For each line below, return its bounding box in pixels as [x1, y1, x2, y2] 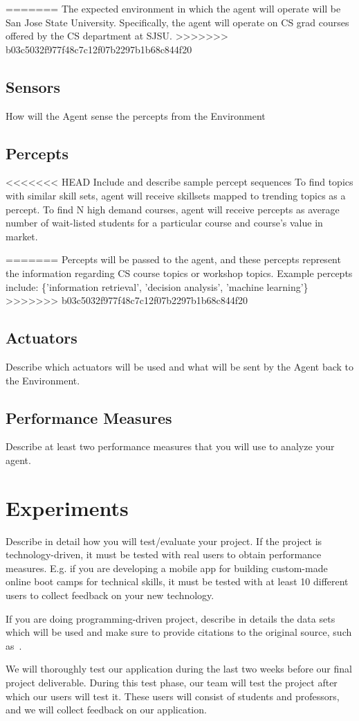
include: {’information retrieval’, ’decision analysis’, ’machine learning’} [6, 279, 309, 294]
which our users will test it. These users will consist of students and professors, [6, 688, 340, 703]
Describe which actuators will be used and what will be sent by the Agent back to [6, 359, 353, 373]
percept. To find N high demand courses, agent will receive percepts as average [6, 202, 340, 216]
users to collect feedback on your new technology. [6, 588, 214, 602]
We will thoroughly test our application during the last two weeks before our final [6, 661, 352, 676]
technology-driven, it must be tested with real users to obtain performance [6, 547, 322, 562]
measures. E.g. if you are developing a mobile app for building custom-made [6, 560, 328, 575]
